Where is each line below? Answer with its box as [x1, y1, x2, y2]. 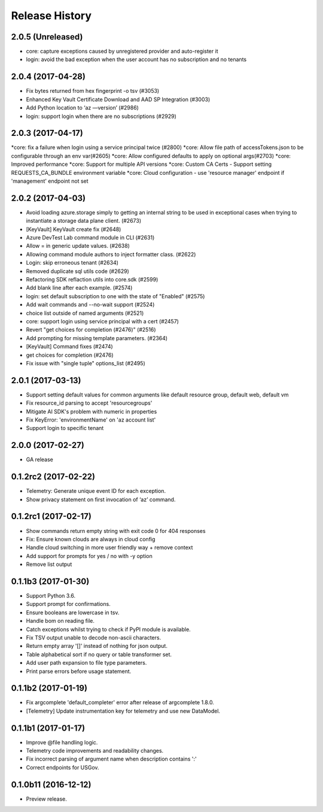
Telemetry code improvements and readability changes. [26, 747, 164, 755]
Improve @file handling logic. [26, 738, 98, 746]
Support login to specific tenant [26, 425, 104, 432]
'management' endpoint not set [11, 177, 89, 184]
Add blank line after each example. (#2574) [26, 284, 133, 292]
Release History [11, 9, 92, 22]
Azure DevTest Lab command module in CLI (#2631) [26, 234, 155, 241]
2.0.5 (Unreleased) [11, 32, 83, 42]
